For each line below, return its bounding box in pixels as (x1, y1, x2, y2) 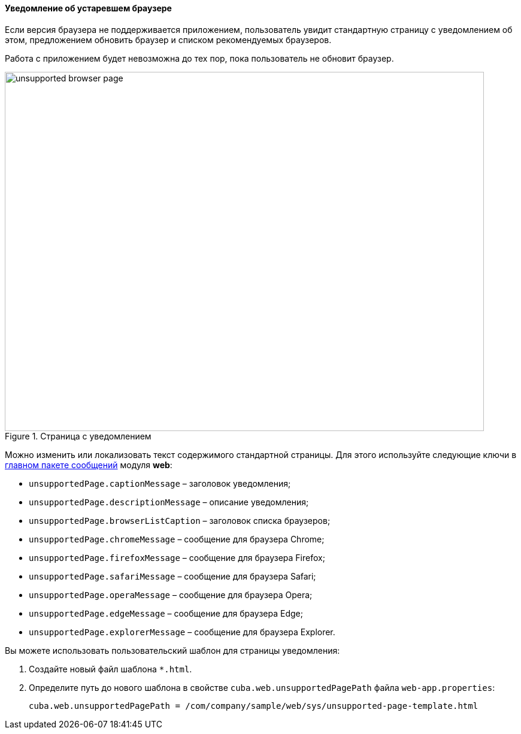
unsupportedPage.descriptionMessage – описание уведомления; (29, 496, 309, 507)
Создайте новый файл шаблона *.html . (29, 663, 192, 674)
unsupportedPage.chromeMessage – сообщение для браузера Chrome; (29, 533, 325, 544)
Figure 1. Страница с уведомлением (5, 430, 152, 441)
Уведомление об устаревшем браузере (5, 3, 172, 13)
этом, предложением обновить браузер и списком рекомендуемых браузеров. (5, 34, 332, 45)
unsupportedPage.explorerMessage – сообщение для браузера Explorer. (29, 626, 335, 637)
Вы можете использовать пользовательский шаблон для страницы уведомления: (5, 645, 340, 656)
